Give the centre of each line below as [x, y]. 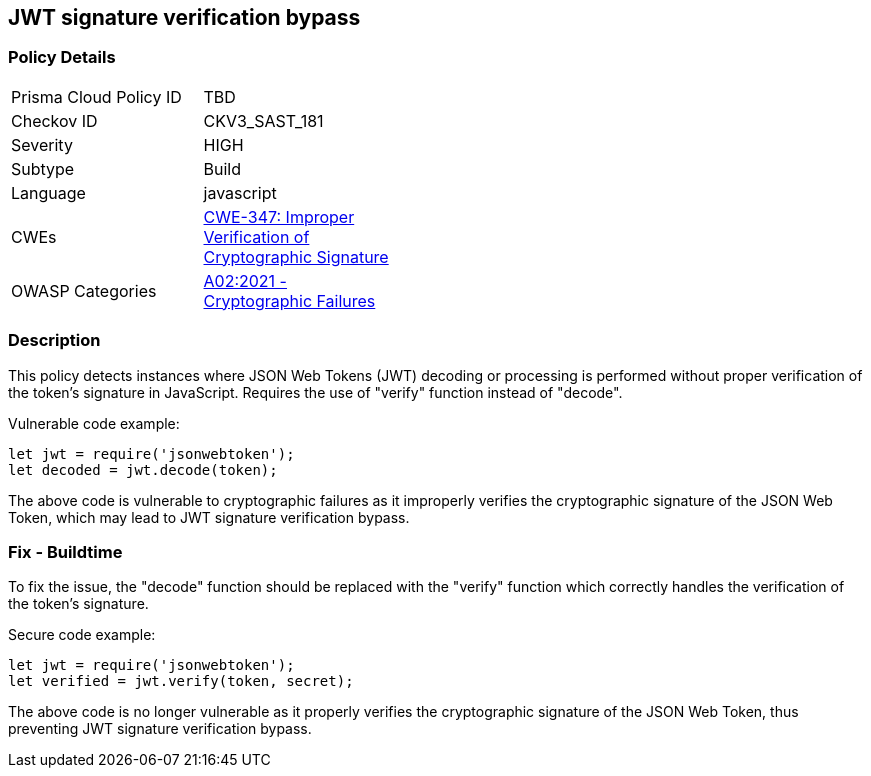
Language [48, 192]
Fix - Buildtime [65, 551]
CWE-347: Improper [279, 216]
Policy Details [62, 57]
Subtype [43, 168]
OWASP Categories [84, 290]
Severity [42, 144]
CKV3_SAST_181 [263, 120]
